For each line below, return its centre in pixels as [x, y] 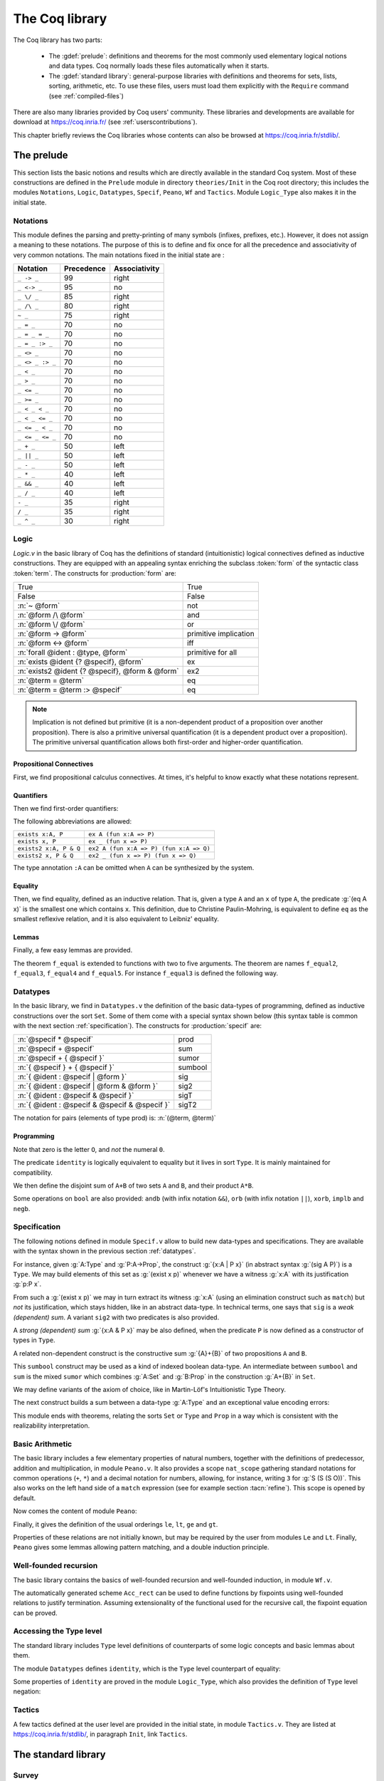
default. [25, 1498]
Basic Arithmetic [43, 1444]
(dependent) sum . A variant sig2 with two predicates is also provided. [116, 1317]
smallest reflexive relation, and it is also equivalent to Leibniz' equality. [116, 918]
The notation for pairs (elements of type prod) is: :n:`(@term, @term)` [114, 1118]
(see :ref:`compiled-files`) [86, 95]
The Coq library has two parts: [58, 40]
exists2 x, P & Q [46, 855]
